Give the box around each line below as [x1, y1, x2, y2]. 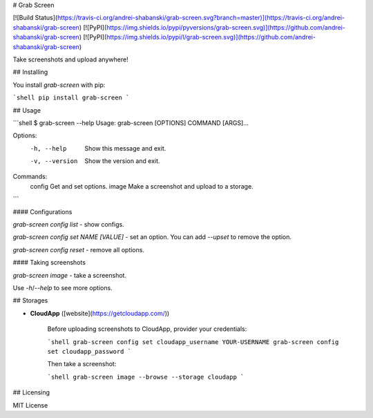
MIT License [12, 401, 48, 409]
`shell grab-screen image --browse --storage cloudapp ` [47, 373, 245, 381]
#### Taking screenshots [12, 258, 86, 267]
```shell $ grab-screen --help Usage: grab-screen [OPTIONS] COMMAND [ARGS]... [12, 118, 249, 127]
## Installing [12, 68, 48, 76]
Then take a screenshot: [47, 360, 117, 368]
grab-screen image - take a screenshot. [12, 271, 127, 279]
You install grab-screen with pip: [12, 80, 106, 89]
